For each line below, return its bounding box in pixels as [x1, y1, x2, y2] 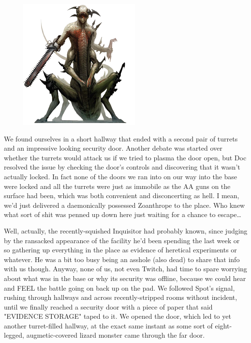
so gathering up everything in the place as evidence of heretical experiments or [4, 245, 237, 255]
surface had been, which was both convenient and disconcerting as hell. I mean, [4, 190, 239, 201]
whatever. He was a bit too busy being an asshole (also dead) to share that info [4, 254, 240, 264]
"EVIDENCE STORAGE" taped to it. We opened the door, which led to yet [4, 311, 231, 321]
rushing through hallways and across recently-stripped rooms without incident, [4, 292, 237, 302]
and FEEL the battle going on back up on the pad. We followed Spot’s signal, [4, 282, 235, 293]
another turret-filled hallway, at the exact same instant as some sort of [4, 320, 213, 330]
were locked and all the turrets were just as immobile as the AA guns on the [4, 181, 231, 191]
